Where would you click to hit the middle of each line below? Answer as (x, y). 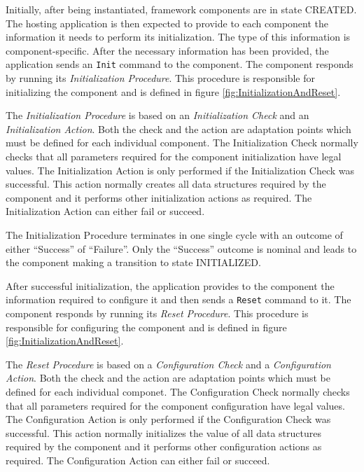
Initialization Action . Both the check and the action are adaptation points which (178, 129)
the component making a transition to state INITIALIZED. (133, 262)
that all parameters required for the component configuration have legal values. (175, 405)
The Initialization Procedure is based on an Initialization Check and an (157, 115)
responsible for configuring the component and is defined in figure (146, 327)
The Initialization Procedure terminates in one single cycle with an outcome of (174, 234)
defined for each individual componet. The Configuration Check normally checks (178, 391)
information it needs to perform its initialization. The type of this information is (178, 37)
